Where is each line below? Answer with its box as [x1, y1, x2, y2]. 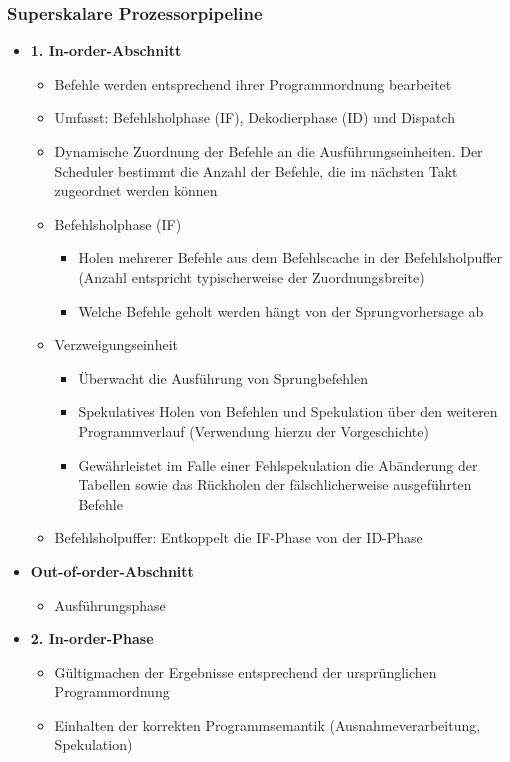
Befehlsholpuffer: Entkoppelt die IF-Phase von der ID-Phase [54, 527, 423, 548]
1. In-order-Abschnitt [30, 40, 182, 61]
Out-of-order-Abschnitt [30, 560, 194, 581]
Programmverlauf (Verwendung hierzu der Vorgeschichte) [78, 420, 429, 441]
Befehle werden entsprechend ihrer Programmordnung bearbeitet [54, 73, 452, 94]
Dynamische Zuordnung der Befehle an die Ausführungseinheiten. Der [54, 141, 483, 161]
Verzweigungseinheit [54, 334, 178, 355]
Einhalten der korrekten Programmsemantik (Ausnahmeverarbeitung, [54, 714, 481, 735]
